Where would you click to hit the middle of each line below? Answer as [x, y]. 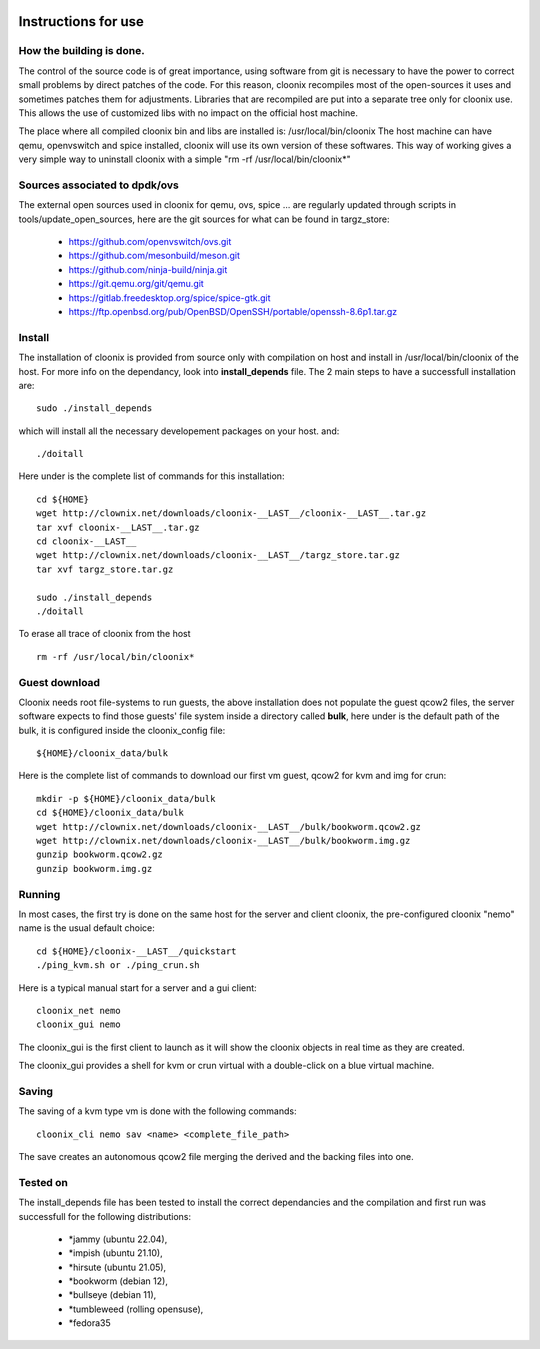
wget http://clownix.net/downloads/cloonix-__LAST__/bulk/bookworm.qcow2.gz [229, 826]
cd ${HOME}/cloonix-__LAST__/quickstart [136, 951]
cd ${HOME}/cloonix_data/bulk [110, 813]
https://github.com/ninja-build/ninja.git [148, 269]
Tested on [43, 1182]
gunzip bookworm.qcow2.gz [100, 854]
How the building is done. [81, 51]
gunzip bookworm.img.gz [94, 868]
